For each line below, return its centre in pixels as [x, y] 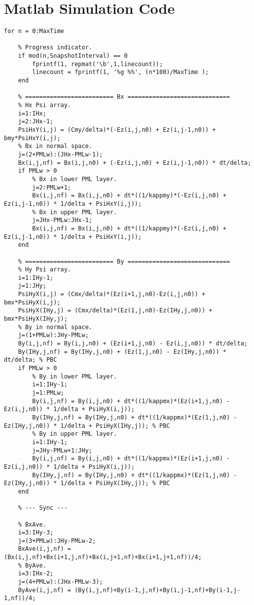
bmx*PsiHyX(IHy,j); [36, 319]
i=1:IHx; [32, 113]
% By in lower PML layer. [75, 376]
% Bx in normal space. [55, 146]
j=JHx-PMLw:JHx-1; [62, 220]
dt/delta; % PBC [31, 360]
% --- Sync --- [43, 508]
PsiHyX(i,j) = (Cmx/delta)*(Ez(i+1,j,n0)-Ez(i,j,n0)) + [112, 294]
